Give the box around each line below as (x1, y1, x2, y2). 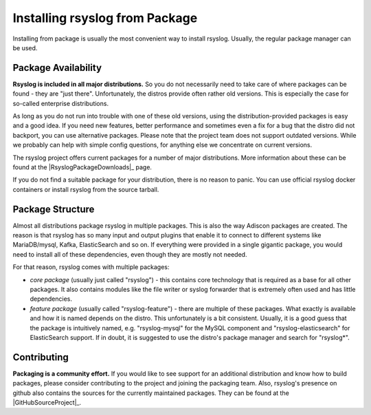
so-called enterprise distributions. (12, 99, 109, 107)
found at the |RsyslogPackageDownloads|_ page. (12, 162, 153, 171)
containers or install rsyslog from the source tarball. (12, 185, 159, 193)
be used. (12, 43, 38, 52)
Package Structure (12, 203, 95, 215)
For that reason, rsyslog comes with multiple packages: (12, 263, 170, 271)
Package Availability (12, 62, 102, 74)
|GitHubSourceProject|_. (12, 398, 82, 407)
